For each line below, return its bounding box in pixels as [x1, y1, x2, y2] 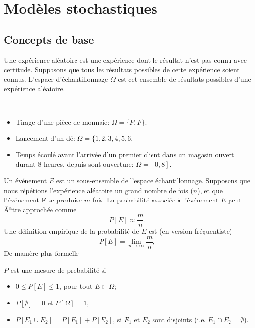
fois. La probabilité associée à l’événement [92, 195, 219, 205]
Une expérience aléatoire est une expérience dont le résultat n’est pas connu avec [4, 54, 247, 65]
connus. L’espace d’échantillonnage [4, 74, 108, 84]
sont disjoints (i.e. [152, 314, 206, 324]
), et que [197, 185, 223, 195]
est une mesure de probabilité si [10, 264, 106, 275]
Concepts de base [4, 31, 94, 47]
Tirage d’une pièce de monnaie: [15, 116, 110, 126]
